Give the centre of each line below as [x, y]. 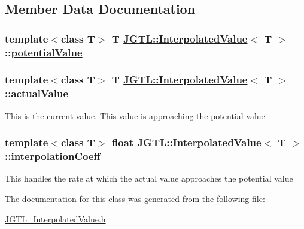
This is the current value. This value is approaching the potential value [135, 115]
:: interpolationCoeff [53, 156]
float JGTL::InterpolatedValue [186, 142]
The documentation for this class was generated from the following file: [135, 199]
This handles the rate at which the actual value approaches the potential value [149, 178]
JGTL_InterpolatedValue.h [55, 219]
